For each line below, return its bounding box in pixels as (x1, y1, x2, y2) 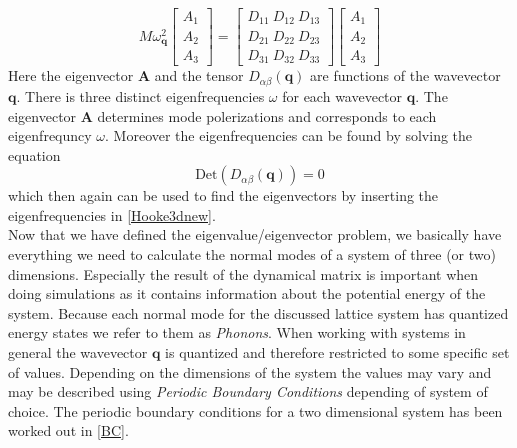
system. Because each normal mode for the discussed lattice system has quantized (8, 302, 509, 323)
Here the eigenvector (8, 65, 134, 86)
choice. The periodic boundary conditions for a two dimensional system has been (8, 400, 503, 421)
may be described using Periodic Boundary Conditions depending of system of (8, 381, 488, 402)
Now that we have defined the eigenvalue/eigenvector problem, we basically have (8, 224, 502, 245)
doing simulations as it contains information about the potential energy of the (8, 283, 486, 304)
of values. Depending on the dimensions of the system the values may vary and (8, 361, 492, 382)
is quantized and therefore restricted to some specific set (165, 342, 510, 363)
